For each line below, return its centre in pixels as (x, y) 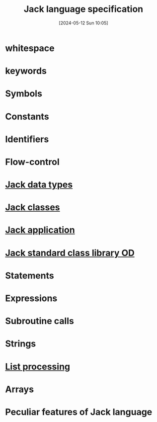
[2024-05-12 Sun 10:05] (83, 23)
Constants (27, 117)
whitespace (30, 48)
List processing (38, 367)
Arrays (19, 389)
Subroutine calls (40, 321)
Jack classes (33, 208)
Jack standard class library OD (70, 253)
